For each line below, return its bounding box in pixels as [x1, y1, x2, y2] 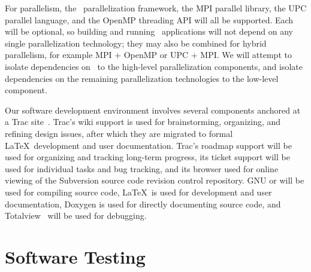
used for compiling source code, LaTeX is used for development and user [5, 185, 272, 198]
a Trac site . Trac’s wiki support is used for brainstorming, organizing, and [5, 115, 281, 128]
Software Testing [5, 244, 146, 268]
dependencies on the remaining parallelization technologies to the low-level [5, 72, 279, 84]
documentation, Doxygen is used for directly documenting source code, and [5, 197, 281, 210]
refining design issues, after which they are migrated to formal [5, 127, 233, 139]
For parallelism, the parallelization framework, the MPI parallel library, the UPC [5, 2, 307, 14]
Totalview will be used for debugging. [5, 209, 147, 222]
